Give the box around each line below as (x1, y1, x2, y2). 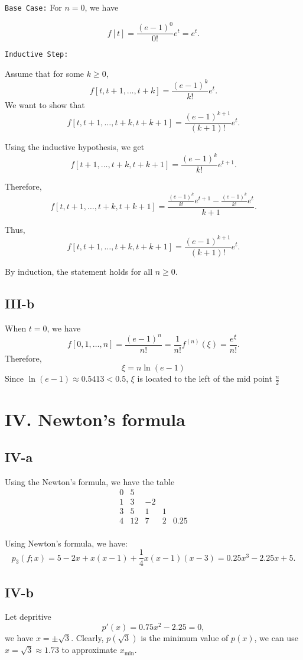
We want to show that (5, 99, 85, 111)
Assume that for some (5, 67, 84, 79)
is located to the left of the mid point (137, 372, 272, 385)
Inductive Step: (5, 50, 69, 59)
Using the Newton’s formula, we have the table (5, 475, 175, 487)
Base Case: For (5, 1, 62, 13)
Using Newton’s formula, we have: (5, 537, 128, 549)
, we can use (254, 632, 298, 644)
